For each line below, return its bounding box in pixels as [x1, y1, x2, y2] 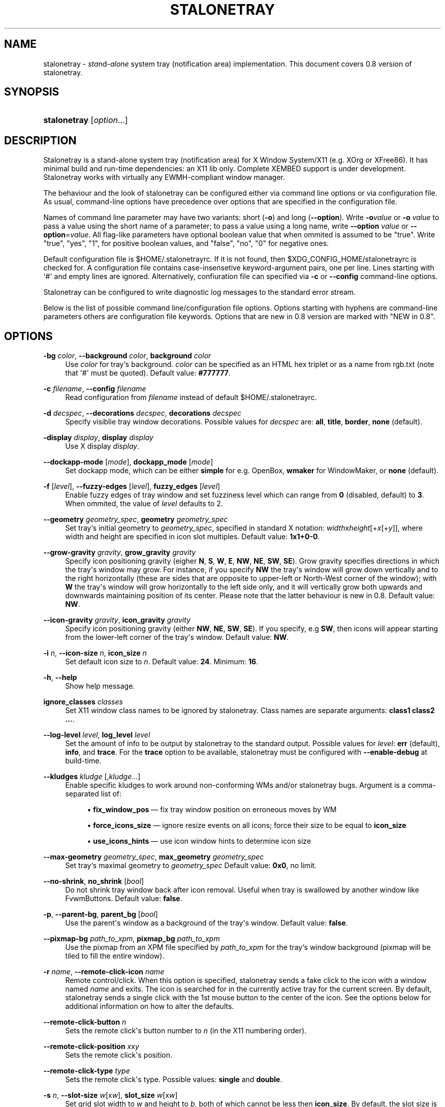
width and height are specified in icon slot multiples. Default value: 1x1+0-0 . [65, 532, 320, 541]
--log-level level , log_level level [43, 730, 150, 740]
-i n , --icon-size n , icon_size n [43, 649, 147, 658]
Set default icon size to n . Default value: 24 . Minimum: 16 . [65, 657, 259, 666]
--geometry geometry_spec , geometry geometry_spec [43, 515, 228, 524]
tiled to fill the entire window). [65, 951, 165, 961]
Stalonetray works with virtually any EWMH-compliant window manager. [43, 173, 285, 182]
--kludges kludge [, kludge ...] [43, 772, 141, 781]
